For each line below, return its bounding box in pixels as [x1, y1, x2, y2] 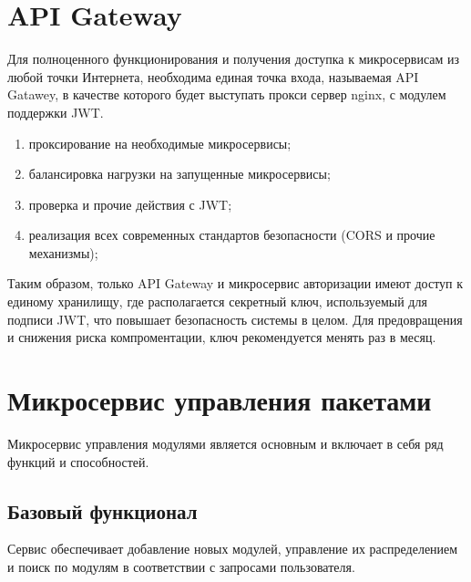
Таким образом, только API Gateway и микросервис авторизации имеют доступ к [7, 274, 464, 293]
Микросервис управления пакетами [7, 381, 432, 419]
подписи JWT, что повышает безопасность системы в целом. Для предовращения [7, 309, 463, 328]
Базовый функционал [7, 496, 198, 525]
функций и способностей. [7, 452, 149, 471]
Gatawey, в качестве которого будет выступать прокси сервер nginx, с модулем [7, 85, 446, 104]
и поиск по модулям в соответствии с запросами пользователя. [7, 556, 355, 576]
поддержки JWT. [7, 102, 104, 121]
